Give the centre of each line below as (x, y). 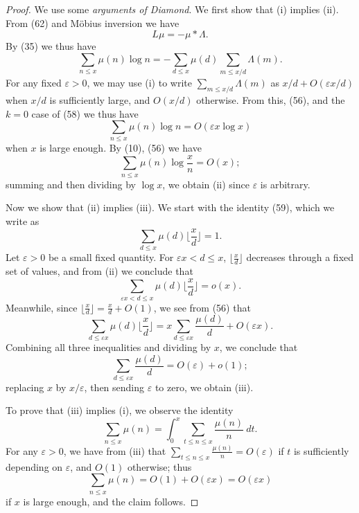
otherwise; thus (159, 466)
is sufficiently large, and (100, 99)
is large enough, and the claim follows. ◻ (111, 501)
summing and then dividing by (71, 184)
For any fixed (34, 83)
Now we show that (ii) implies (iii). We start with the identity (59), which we (170, 207)
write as (23, 221)
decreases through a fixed (300, 257)
